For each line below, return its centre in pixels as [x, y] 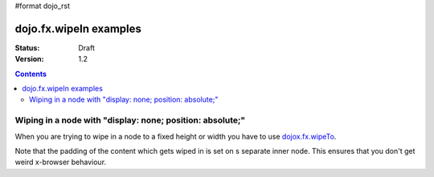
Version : [29, 59]
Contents [31, 74]
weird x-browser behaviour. [61, 162]
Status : [27, 47]
